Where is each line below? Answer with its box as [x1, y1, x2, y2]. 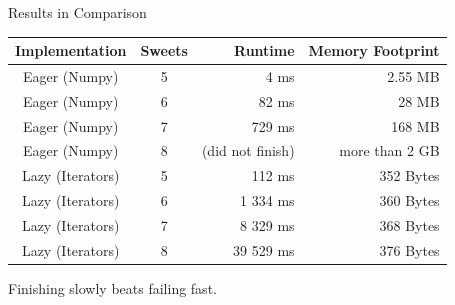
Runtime [234, 40, 295, 61]
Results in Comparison [8, 2, 147, 22]
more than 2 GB [339, 140, 440, 161]
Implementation [15, 40, 127, 61]
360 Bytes [379, 190, 440, 211]
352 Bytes [379, 165, 440, 186]
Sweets [140, 40, 188, 61]
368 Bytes [379, 215, 440, 235]
